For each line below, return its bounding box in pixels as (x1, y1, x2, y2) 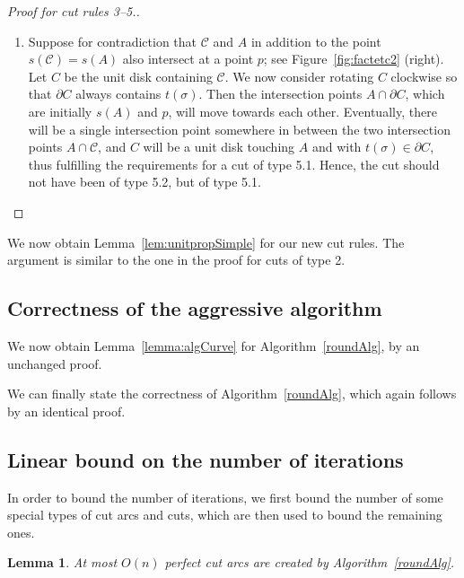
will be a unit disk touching (143, 137, 295, 156)
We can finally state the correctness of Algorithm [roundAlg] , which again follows (7, 384, 457, 403)
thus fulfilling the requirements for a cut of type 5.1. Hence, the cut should (28, 154, 440, 173)
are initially (28, 101, 92, 120)
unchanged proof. (7, 354, 102, 372)
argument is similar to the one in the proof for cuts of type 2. (7, 250, 346, 269)
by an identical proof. (7, 401, 126, 420)
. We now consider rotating (224, 66, 374, 85)
